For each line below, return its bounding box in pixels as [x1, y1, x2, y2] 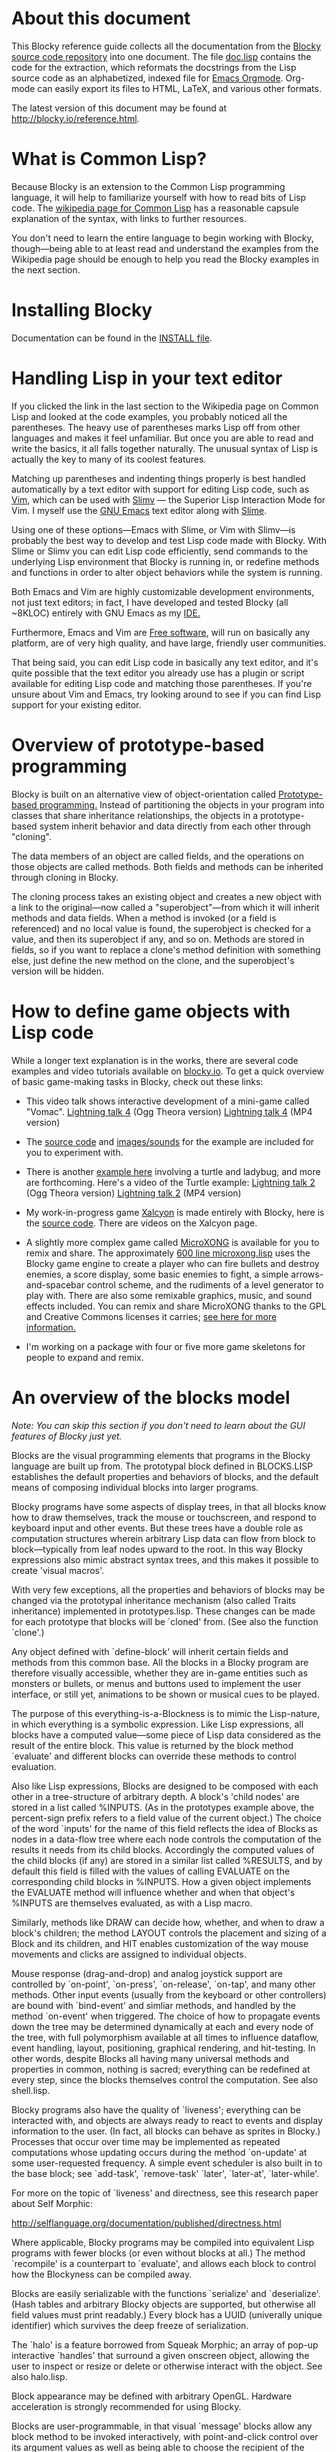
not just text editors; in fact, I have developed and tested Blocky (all [11, 596, 289, 608]
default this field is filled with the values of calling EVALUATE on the [11, 1865, 291, 1877]
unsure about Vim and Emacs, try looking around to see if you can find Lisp [11, 688, 322, 700]
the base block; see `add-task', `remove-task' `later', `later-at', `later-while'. [11, 2167, 320, 2179]
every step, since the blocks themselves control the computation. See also [11, 2073, 319, 2086]
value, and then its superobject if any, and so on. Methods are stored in [11, 933, 305, 945]
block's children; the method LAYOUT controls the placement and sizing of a [11, 1927, 327, 1939]
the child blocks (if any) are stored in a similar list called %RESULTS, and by [11, 1854, 323, 1866]
